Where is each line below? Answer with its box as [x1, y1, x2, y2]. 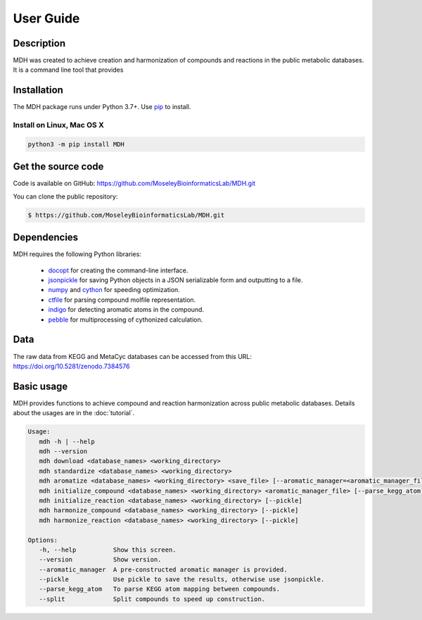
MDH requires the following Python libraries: [13, 250, 142, 258]
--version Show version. [39, 556, 162, 564]
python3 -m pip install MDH [27, 140, 124, 148]
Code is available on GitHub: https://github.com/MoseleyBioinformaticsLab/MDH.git [13, 179, 256, 188]
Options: [27, 536, 58, 544]
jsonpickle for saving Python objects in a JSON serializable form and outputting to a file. [48, 276, 303, 284]
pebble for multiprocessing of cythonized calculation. [48, 315, 203, 324]
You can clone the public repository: [13, 192, 118, 201]
